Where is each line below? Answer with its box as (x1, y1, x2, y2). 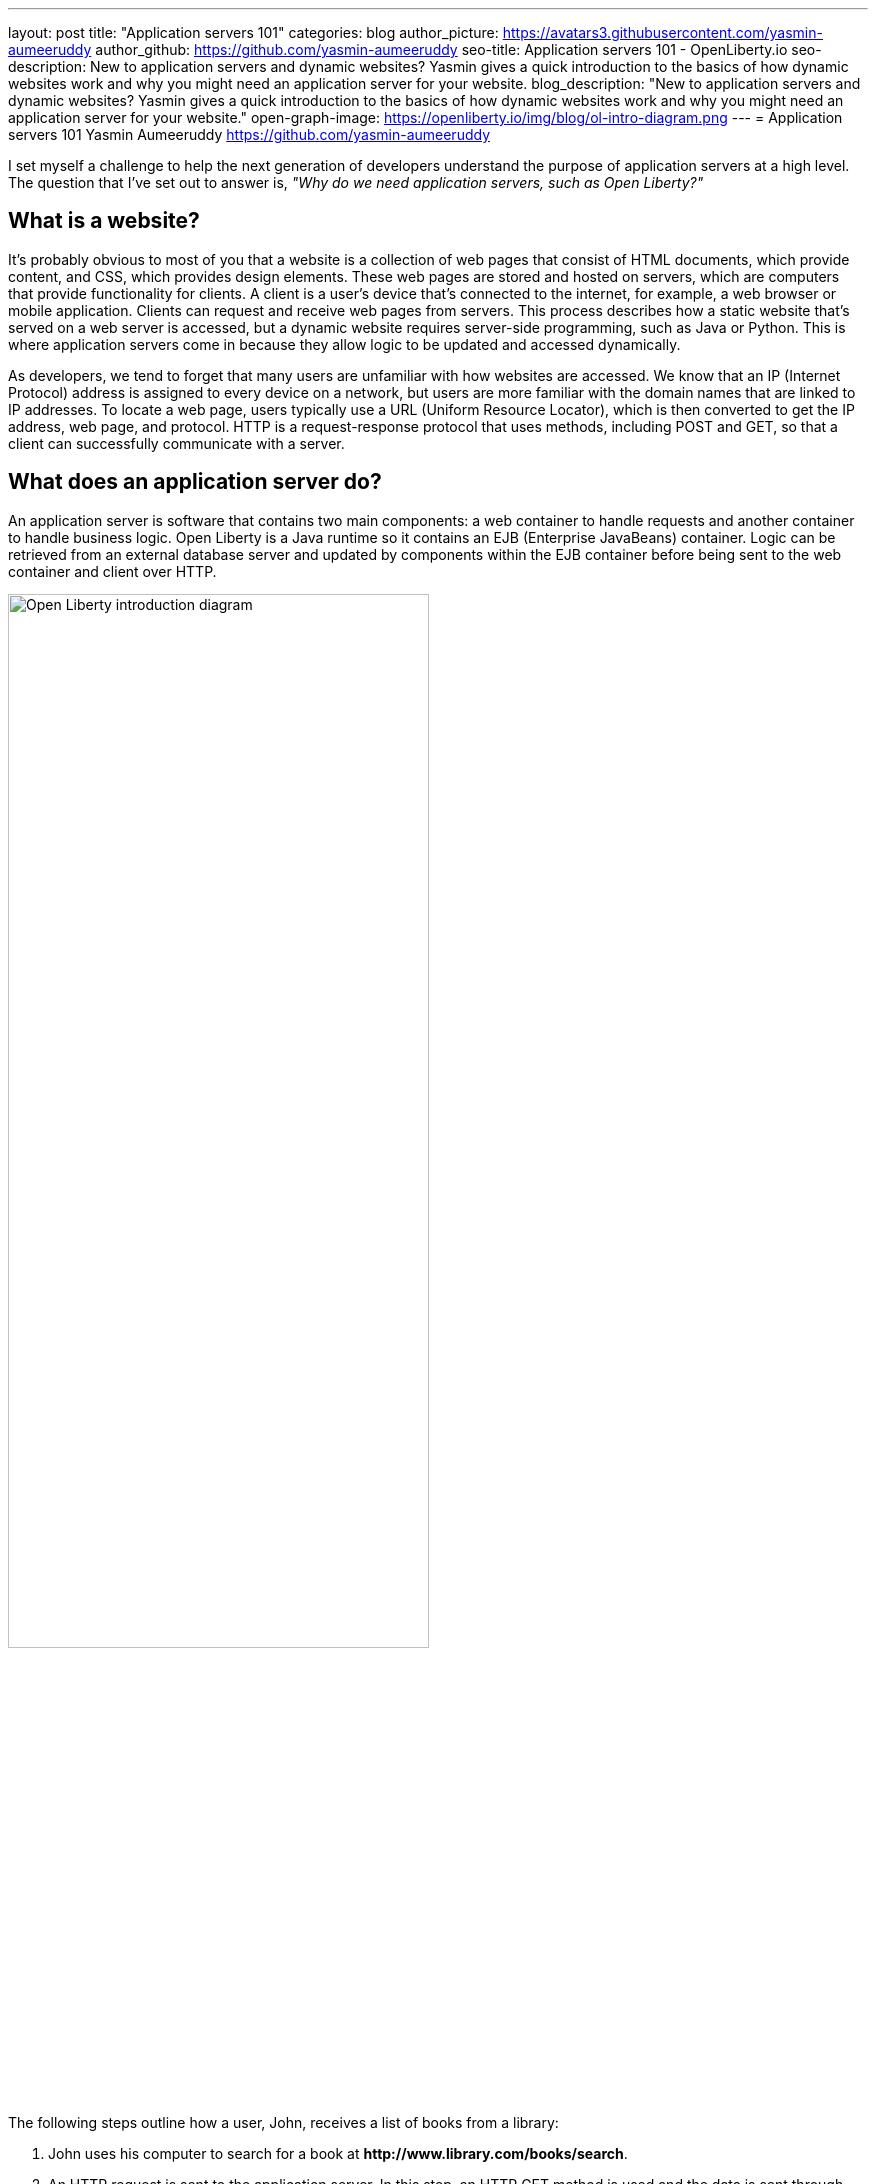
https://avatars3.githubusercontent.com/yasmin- (502, 24, 823, 41)
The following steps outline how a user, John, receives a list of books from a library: (8, 2114, 559, 2132)
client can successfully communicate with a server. (8, 434, 345, 452)
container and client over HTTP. (8, 562, 217, 580)
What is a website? (8, 208, 200, 234)
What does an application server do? (8, 469, 382, 495)
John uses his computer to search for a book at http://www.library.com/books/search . (48, 2145, 628, 2163)
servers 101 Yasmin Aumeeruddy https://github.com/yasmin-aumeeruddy (8, 126, 490, 143)
